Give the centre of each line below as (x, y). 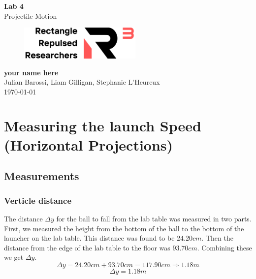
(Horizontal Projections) (89, 144)
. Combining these (224, 247)
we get (14, 257)
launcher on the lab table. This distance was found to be (89, 238)
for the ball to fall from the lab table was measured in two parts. (154, 219)
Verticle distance (38, 200)
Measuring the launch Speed (103, 125)
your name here (31, 72)
